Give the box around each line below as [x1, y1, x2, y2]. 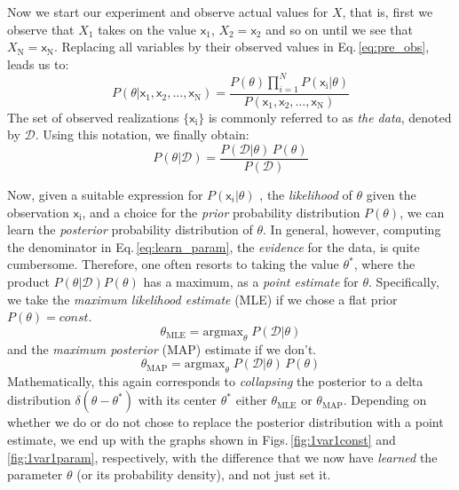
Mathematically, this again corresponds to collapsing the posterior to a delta [7, 371, 423, 390]
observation [7, 202, 69, 221]
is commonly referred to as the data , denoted [208, 107, 452, 126]
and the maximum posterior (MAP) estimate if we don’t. [7, 339, 317, 358]
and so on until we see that [265, 20, 414, 38]
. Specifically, [368, 272, 439, 290]
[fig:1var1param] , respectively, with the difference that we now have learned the [7, 447, 438, 466]
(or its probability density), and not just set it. [76, 465, 331, 484]
